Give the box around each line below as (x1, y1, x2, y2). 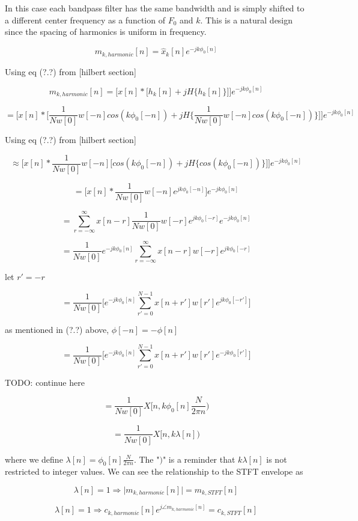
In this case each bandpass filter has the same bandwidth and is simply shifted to (5, 2, 305, 14)
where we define (5, 452, 63, 465)
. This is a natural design (200, 13, 293, 26)
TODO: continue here (5, 376, 85, 388)
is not (266, 452, 287, 465)
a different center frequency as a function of (5, 13, 165, 26)
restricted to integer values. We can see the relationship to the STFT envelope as (5, 465, 303, 478)
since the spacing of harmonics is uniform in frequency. (5, 25, 207, 38)
